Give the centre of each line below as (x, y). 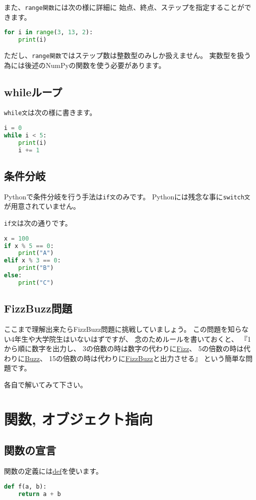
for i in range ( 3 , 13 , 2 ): (49, 32)
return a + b (39, 494)
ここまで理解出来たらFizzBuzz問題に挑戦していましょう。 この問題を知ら (123, 329)
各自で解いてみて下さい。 (46, 385)
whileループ (33, 92)
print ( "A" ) (36, 253)
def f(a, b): (25, 486)
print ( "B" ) (36, 268)
